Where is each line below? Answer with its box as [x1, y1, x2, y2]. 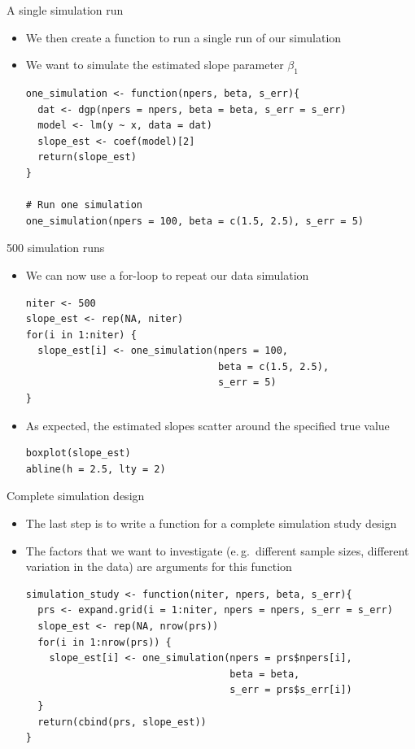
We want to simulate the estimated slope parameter [25, 56, 284, 73]
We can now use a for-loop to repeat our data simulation [25, 266, 309, 283]
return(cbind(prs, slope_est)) [37, 716, 207, 728]
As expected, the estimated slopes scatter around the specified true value [25, 416, 390, 433]
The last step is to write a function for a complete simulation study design [25, 515, 397, 532]
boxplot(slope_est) [25, 447, 131, 459]
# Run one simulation [25, 199, 142, 211]
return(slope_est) [37, 151, 137, 163]
